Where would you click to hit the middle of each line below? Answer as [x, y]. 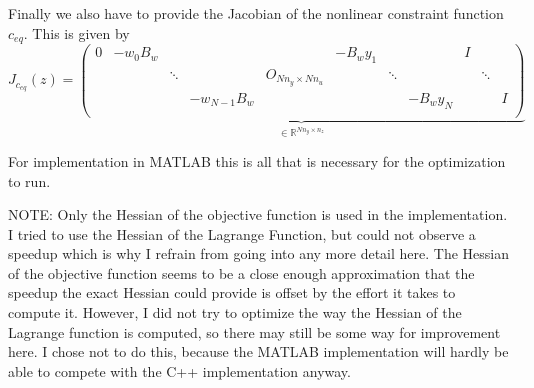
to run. [29, 180]
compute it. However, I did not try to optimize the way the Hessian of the [235, 312]
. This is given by [76, 32]
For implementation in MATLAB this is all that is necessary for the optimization [257, 160]
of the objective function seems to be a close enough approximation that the [241, 272]
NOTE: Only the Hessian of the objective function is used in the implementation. [258, 214]
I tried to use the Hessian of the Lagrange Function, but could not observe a [242, 233]
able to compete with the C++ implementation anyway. [179, 370]
